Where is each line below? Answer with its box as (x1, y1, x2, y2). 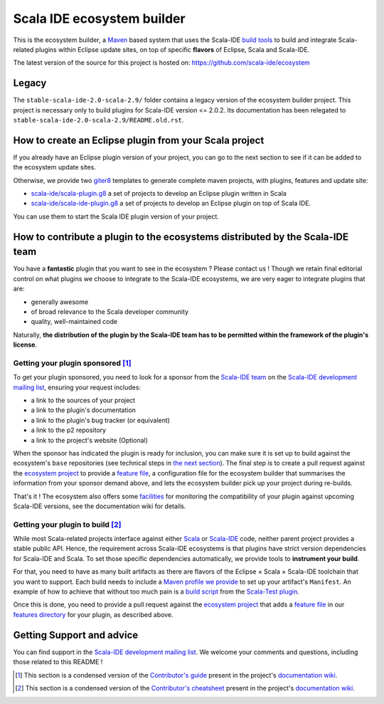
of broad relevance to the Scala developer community (31, 307, 188, 316)
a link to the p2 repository (31, 426, 107, 434)
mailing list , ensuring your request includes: (13, 383, 142, 392)
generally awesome (31, 298, 89, 306)
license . (13, 340, 38, 349)
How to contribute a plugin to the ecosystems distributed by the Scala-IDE (13, 231, 348, 243)
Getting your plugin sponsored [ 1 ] (13, 358, 132, 368)
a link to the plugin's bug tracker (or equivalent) (31, 416, 171, 424)
